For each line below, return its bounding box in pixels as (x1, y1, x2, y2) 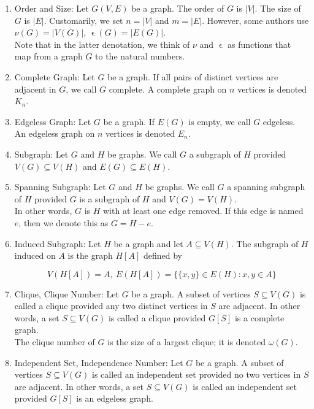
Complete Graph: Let (14, 70, 95, 83)
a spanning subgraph (227, 180, 305, 193)
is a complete (234, 311, 285, 324)
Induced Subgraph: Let (14, 237, 101, 250)
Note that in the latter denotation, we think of (14, 37, 190, 50)
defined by (143, 249, 182, 262)
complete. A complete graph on (109, 82, 227, 95)
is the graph (67, 249, 113, 262)
